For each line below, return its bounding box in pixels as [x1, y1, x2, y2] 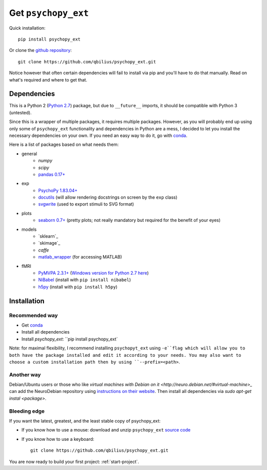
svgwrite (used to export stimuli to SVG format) [38, 201, 134, 207]
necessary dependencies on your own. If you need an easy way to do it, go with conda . [9, 132, 187, 138]
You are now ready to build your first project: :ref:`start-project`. [9, 459, 139, 465]
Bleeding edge [9, 408, 45, 415]
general [21, 151, 37, 157]
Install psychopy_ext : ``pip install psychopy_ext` [21, 336, 118, 342]
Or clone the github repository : [9, 47, 72, 53]
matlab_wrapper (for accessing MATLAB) [38, 254, 122, 260]
